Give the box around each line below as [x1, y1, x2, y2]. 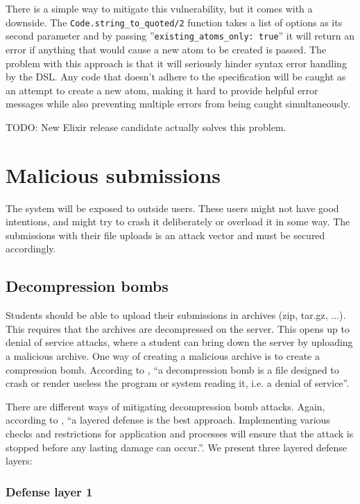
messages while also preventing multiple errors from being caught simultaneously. [6, 96, 350, 111]
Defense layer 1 [6, 483, 93, 500]
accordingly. [6, 241, 56, 256]
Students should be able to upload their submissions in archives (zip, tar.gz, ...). [6, 308, 346, 322]
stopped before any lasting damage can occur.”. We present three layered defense [6, 440, 348, 454]
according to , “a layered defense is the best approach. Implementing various [6, 412, 330, 427]
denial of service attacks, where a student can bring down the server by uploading [6, 335, 353, 349]
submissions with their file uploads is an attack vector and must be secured [6, 227, 325, 242]
